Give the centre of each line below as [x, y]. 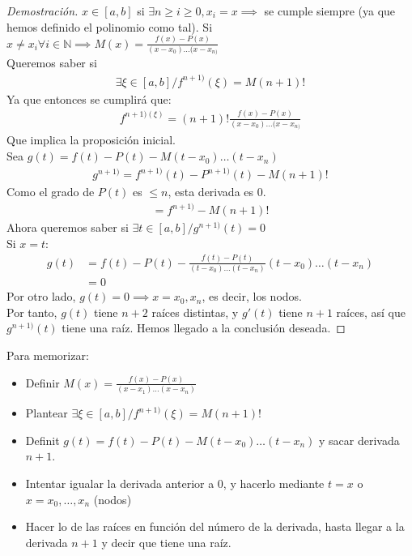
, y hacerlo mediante [274, 483]
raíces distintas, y [195, 312]
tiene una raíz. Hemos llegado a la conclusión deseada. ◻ [204, 328]
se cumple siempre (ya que [330, 11]
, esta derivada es [211, 192]
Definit [42, 440]
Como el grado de [51, 192]
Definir [42, 382]
